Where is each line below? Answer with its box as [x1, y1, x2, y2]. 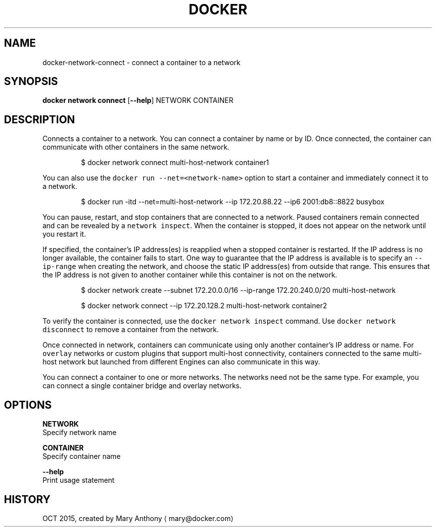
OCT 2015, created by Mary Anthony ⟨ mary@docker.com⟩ [42, 514, 233, 523]
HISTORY [4, 493, 51, 506]
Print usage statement [42, 476, 114, 485]
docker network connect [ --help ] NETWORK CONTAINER [42, 96, 233, 105]
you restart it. [42, 230, 86, 239]
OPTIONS [4, 398, 52, 411]
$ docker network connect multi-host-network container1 [81, 158, 269, 167]
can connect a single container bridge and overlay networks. [42, 381, 242, 390]
